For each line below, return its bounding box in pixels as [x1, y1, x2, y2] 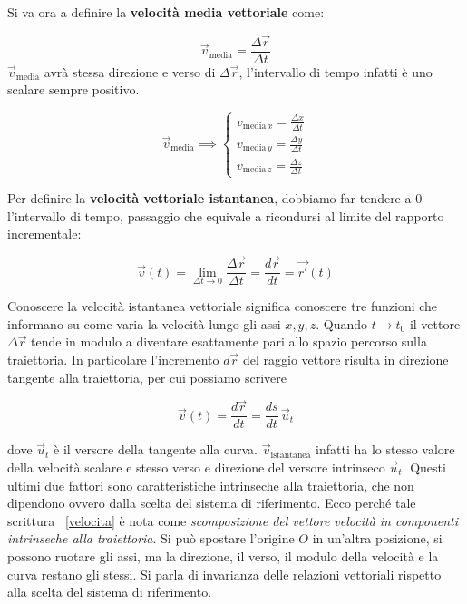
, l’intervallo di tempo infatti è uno [238, 62, 433, 81]
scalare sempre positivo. [7, 80, 140, 99]
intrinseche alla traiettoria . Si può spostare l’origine [7, 529, 295, 548]
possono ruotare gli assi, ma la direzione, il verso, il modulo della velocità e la [7, 547, 439, 565]
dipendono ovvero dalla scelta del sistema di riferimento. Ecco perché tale [7, 493, 416, 512]
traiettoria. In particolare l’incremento [7, 349, 219, 368]
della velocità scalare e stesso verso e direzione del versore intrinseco [7, 458, 385, 477]
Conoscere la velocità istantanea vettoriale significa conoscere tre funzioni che [7, 297, 438, 316]
